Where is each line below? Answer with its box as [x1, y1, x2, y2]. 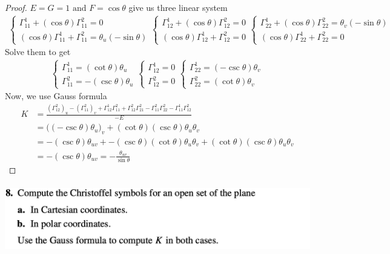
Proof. [5, 1, 27, 13]
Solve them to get [5, 45, 71, 58]
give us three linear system [128, 1, 228, 13]
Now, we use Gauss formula [5, 90, 107, 102]
